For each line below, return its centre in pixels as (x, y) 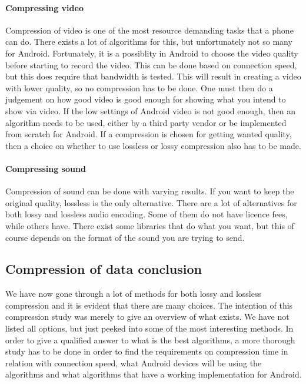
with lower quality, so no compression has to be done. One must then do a (139, 87)
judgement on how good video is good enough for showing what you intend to (146, 99)
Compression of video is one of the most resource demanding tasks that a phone (149, 30)
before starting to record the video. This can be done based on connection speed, (151, 64)
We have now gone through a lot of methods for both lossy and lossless (133, 294)
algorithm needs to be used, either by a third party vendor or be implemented (146, 122)
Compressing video (44, 7)
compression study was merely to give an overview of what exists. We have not (147, 317)
